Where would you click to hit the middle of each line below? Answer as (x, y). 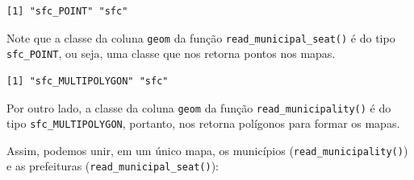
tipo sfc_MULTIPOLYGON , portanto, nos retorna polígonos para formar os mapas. (203, 123)
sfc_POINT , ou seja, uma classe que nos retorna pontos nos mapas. (171, 53)
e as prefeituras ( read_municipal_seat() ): (113, 166)
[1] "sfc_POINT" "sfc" (67, 11)
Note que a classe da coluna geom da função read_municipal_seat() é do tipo (201, 37)
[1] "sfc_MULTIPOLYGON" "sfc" (88, 81)
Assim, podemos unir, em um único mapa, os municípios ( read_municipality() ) (207, 150)
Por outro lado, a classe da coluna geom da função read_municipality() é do (199, 107)
